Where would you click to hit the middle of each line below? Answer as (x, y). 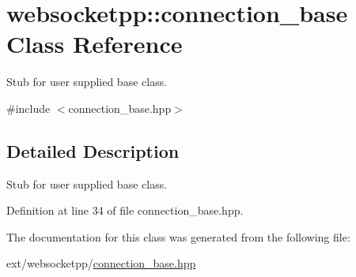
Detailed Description (93, 150)
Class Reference (95, 44)
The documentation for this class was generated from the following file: (178, 236)
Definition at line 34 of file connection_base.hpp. (125, 210)
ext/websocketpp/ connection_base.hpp (101, 263)
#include (28, 108)
